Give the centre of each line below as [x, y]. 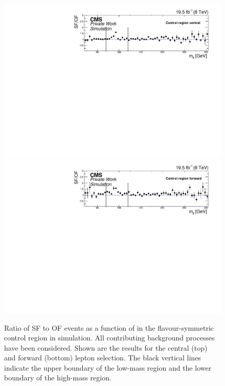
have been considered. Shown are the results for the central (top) [106, 347]
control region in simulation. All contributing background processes [109, 338]
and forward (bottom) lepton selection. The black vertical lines [103, 358]
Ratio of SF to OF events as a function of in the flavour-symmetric [109, 327]
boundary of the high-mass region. [58, 378]
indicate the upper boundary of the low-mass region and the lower [108, 367]
